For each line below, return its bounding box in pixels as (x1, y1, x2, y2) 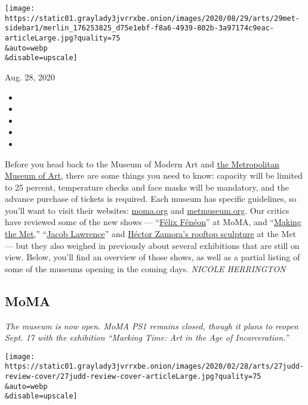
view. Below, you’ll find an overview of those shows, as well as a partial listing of (5, 251, 300, 263)
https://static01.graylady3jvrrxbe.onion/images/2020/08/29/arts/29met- (5, 14, 300, 23)
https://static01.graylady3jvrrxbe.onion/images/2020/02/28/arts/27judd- (5, 362, 304, 371)
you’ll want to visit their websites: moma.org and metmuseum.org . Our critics (5, 204, 289, 216)
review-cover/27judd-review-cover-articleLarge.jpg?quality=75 (5, 372, 261, 381)
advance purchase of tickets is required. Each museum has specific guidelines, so (5, 192, 297, 205)
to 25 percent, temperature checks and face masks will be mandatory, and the (5, 180, 289, 193)
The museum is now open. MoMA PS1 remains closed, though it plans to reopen (5, 319, 298, 332)
